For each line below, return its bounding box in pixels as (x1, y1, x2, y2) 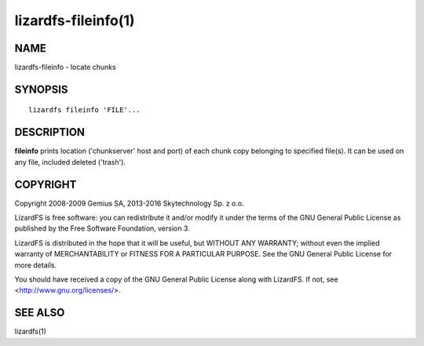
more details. (14, 260, 57, 270)
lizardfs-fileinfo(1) (14, 12, 135, 29)
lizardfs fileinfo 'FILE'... (28, 106, 141, 115)
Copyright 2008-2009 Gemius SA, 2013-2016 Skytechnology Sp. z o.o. (14, 198, 244, 208)
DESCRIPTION (14, 126, 86, 139)
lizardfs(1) (14, 326, 47, 337)
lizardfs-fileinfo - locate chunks (14, 63, 117, 72)
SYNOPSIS (14, 82, 68, 96)
